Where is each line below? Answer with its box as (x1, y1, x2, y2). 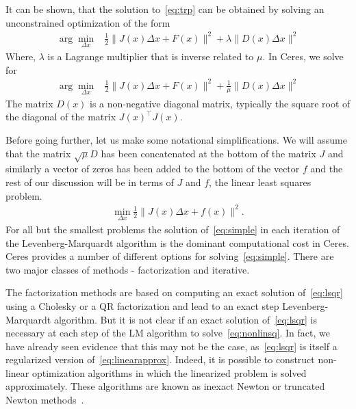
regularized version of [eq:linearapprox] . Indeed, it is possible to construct (5, 352, 315, 367)
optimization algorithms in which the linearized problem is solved (31, 365, 307, 380)
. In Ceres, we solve (262, 49, 344, 63)
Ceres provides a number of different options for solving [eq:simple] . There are (5, 249, 334, 263)
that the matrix (5, 146, 71, 160)
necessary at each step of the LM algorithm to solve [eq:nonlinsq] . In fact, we (5, 326, 330, 340)
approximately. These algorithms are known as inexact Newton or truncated (5, 379, 325, 393)
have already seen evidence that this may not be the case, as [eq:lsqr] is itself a (5, 339, 338, 353)
